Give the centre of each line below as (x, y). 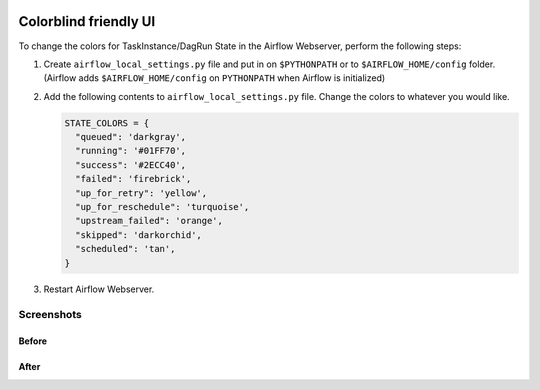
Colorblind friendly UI (87, 21)
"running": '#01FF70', (131, 151)
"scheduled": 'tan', (125, 249)
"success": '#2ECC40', (131, 164)
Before (33, 341)
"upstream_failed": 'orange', (149, 221)
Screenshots (50, 315)
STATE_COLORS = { (107, 123)
